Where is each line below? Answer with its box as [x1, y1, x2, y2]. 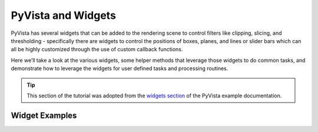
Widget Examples [11, 110, 77, 120]
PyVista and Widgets [11, 9, 116, 22]
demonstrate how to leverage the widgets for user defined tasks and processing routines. [11, 65, 228, 72]
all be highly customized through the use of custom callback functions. [11, 46, 183, 53]
